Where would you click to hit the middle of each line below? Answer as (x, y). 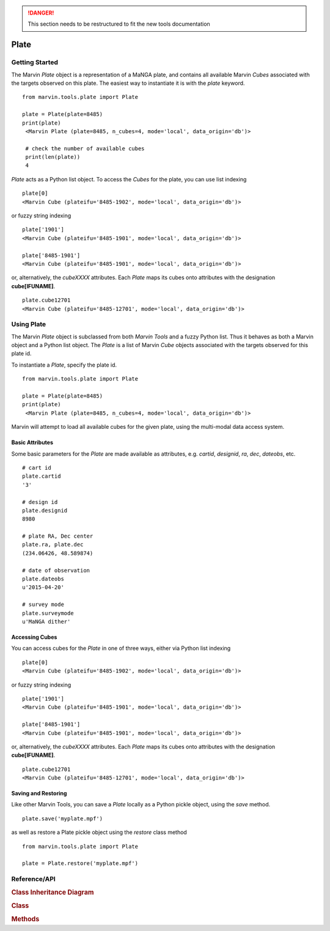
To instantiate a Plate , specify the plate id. (64, 365)
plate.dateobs (43, 579)
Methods (25, 919)
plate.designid (45, 510)
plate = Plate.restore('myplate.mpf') (80, 863)
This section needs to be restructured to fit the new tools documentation (119, 24)
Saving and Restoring (39, 794)
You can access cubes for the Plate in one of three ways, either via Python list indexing (121, 648)
